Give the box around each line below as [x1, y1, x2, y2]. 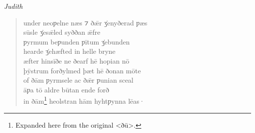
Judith [4, 1, 23, 11]
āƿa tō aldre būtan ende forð [23, 84, 109, 94]
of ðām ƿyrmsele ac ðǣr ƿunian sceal [23, 75, 133, 85]
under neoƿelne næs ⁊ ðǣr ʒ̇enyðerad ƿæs [23, 17, 148, 27]
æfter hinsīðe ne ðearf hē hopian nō [23, 55, 129, 66]
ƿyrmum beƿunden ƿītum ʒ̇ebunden [23, 36, 130, 46]
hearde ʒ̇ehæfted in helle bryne [23, 46, 116, 56]
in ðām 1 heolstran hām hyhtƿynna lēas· [23, 94, 145, 106]
